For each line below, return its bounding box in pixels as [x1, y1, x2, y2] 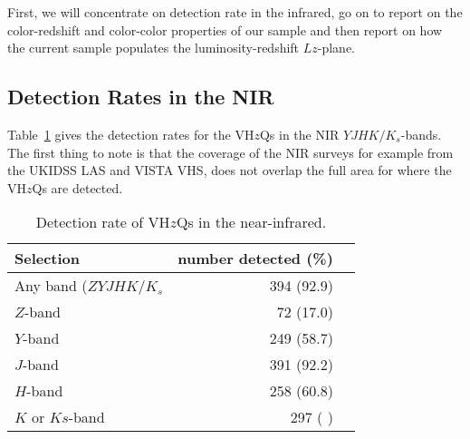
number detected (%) [177, 248, 333, 269]
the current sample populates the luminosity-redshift [7, 38, 300, 57]
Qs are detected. [32, 178, 123, 197]
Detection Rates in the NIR [7, 83, 274, 111]
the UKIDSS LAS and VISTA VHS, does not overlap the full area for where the [7, 161, 452, 180]
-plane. [317, 38, 356, 57]
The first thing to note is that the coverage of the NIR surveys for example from [7, 142, 454, 161]
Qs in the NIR [259, 124, 340, 143]
